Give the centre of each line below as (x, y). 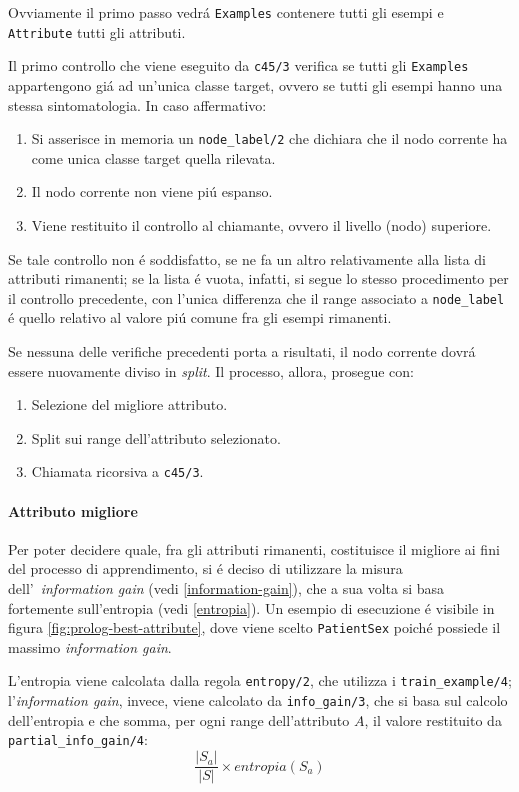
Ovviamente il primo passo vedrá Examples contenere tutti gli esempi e (226, 12)
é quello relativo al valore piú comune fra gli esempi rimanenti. (200, 317)
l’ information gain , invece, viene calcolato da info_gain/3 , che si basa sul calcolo (258, 700)
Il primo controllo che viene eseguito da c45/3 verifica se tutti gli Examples (238, 65)
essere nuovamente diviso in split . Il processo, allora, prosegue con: (211, 370)
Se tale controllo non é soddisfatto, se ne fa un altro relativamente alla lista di (247, 258)
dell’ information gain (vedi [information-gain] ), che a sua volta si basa (226, 588)
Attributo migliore (73, 510)
